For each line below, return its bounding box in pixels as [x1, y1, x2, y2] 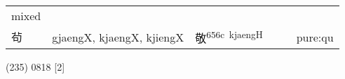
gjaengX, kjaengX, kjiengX [52, 28, 184, 45]
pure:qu [296, 28, 334, 45]
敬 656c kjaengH [195, 28, 263, 46]
